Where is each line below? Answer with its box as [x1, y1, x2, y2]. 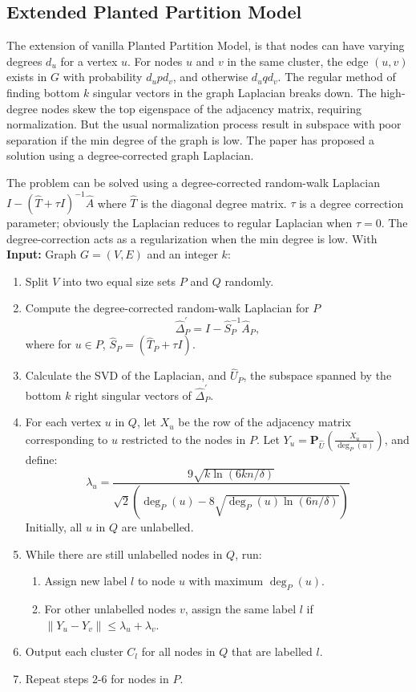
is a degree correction [299, 194, 404, 211]
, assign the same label [184, 600, 297, 617]
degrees [6, 52, 42, 69]
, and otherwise [172, 68, 248, 85]
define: [25, 450, 58, 467]
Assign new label [44, 572, 127, 589]
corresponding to [25, 430, 108, 447]
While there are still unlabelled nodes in [25, 545, 223, 562]
